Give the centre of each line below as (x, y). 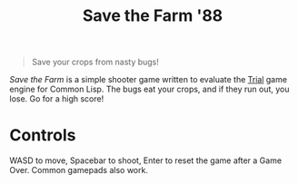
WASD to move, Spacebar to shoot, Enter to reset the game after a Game (146, 160)
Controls (43, 136)
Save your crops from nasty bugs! (95, 62)
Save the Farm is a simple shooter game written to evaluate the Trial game (149, 80)
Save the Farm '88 (153, 16)
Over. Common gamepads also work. (79, 170)
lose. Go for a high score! (57, 99)
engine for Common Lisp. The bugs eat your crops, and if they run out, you (149, 89)
